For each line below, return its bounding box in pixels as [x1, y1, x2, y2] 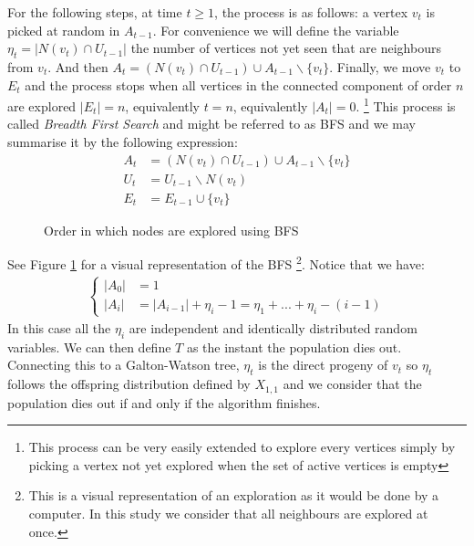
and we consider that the [283, 374, 422, 394]
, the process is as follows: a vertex [214, 3, 408, 21]
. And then [47, 57, 108, 76]
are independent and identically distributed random [129, 318, 417, 337]
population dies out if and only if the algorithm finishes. [7, 393, 321, 412]
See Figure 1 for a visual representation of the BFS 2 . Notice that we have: [7, 252, 425, 273]
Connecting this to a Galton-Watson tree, [7, 355, 240, 374]
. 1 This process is [355, 94, 456, 115]
